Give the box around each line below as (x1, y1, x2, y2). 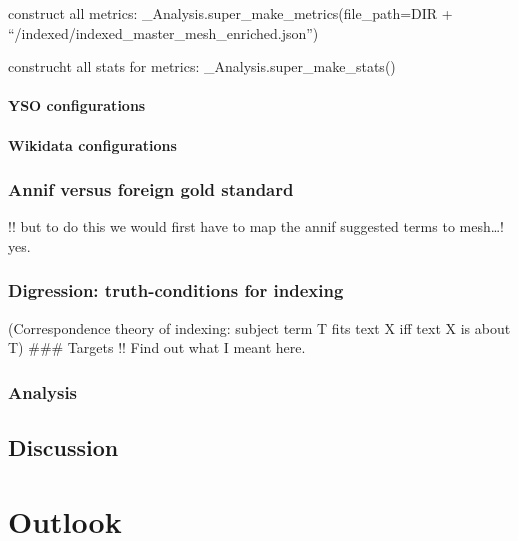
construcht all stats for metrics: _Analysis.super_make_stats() (8, 56, 396, 77)
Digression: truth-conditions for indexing (8, 278, 344, 303)
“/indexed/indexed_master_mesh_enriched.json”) (8, 22, 319, 43)
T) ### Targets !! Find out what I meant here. (8, 337, 306, 358)
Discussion (8, 432, 119, 463)
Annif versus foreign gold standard (8, 177, 294, 202)
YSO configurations (8, 95, 146, 116)
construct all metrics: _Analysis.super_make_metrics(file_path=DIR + (8, 3, 453, 23)
